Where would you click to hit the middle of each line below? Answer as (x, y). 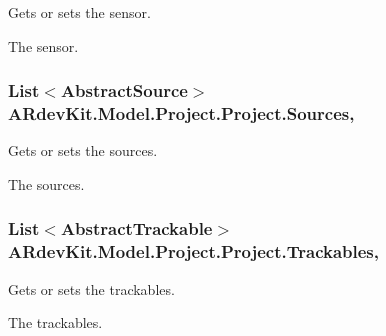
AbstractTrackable (136, 228)
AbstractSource (124, 90)
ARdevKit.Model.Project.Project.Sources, (181, 113)
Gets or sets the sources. (83, 150)
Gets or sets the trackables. (91, 288)
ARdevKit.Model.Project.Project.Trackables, (193, 251)
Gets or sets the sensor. (79, 12)
